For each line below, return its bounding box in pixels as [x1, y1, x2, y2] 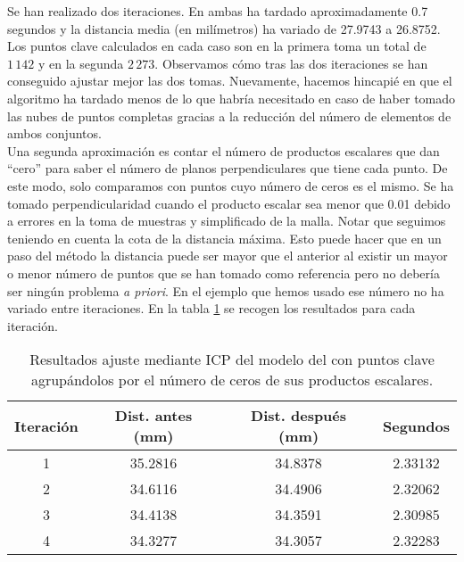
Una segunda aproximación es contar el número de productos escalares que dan [7, 141, 440, 160]
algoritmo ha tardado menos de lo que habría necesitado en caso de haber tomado [7, 88, 456, 107]
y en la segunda [37, 54, 124, 72]
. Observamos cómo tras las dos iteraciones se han [154, 54, 428, 72]
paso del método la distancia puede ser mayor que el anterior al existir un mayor [7, 246, 448, 265]
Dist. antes [114, 405, 193, 426]
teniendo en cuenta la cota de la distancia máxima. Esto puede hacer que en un [7, 228, 442, 247]
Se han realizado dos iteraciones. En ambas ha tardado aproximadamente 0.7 [7, 2, 428, 20]
